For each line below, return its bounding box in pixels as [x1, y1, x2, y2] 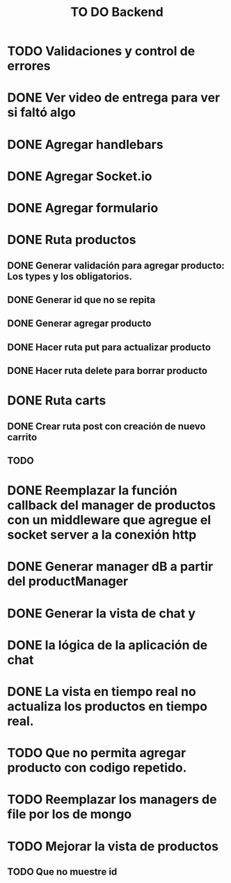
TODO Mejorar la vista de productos [7, 839, 219, 854]
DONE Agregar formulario [7, 200, 159, 216]
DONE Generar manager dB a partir [7, 559, 214, 574]
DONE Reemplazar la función [7, 483, 177, 499]
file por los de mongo [7, 807, 132, 823]
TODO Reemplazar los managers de [7, 792, 217, 807]
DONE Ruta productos [7, 232, 136, 248]
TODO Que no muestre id [7, 866, 118, 877]
